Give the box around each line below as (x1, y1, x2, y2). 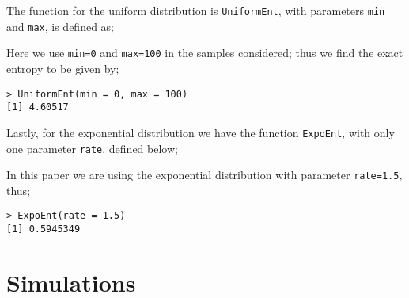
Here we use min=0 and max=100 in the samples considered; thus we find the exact (6, 44, 403, 61)
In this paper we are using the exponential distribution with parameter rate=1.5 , (6, 166, 403, 183)
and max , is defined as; (6, 17, 114, 34)
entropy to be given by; (6, 59, 119, 76)
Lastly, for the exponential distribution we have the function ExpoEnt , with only (6, 124, 395, 140)
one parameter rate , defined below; (6, 139, 178, 156)
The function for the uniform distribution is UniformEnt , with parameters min (6, 2, 385, 18)
